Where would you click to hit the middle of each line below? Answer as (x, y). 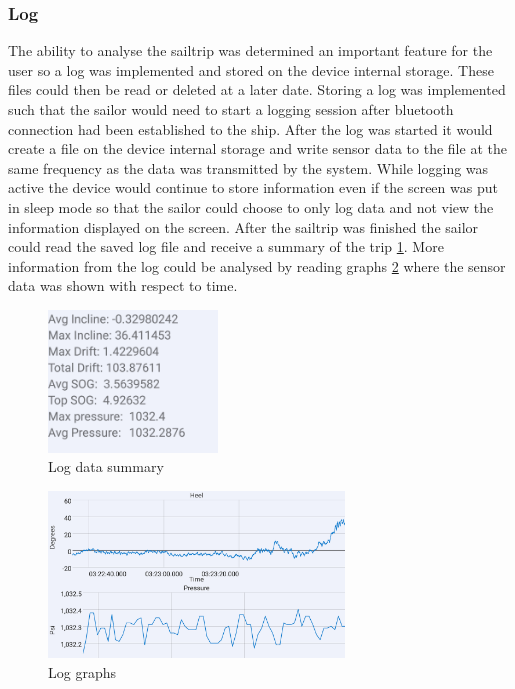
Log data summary (106, 466)
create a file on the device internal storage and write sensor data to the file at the (257, 148)
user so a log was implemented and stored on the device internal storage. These (251, 69)
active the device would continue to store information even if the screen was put (253, 187)
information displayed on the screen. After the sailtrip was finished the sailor (243, 226)
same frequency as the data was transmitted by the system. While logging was (248, 167)
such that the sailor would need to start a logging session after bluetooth (231, 109)
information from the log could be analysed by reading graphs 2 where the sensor (257, 265)
